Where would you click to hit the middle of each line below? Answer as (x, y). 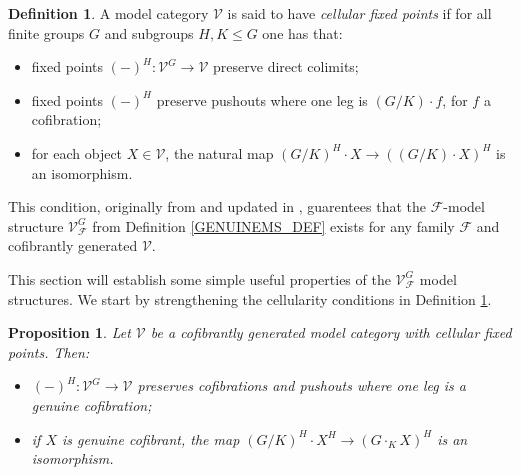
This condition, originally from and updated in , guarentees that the (217, 206)
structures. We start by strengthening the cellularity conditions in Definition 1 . (250, 298)
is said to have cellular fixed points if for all (359, 13)
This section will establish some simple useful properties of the (199, 278)
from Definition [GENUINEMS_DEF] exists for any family (273, 225)
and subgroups (149, 32)
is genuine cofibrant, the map (151, 438)
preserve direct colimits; (286, 66)
